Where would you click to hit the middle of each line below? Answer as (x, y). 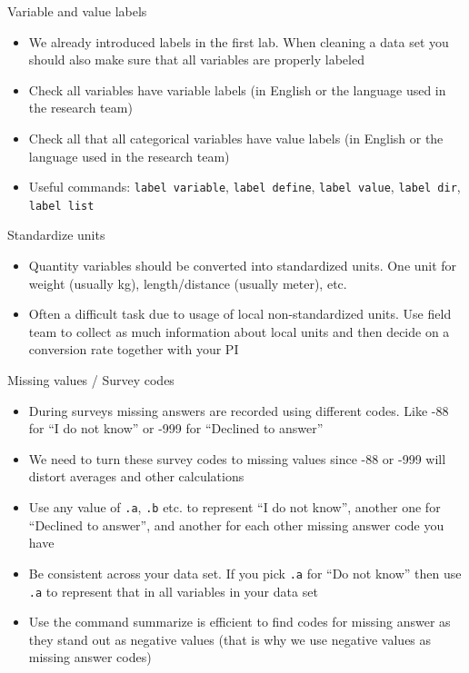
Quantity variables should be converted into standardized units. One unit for (243, 266)
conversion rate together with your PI (134, 349)
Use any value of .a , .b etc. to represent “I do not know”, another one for (234, 507)
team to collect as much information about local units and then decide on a (239, 331)
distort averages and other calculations (136, 476)
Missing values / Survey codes (91, 380)
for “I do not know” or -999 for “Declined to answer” (176, 428)
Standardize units (56, 235)
